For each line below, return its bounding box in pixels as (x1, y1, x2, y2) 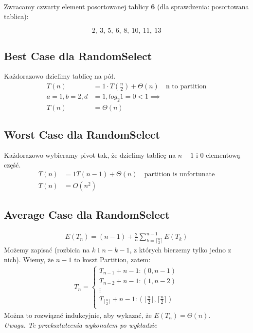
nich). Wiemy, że (4, 254, 54, 264)
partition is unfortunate (144, 171, 215, 178)
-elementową (203, 150, 240, 160)
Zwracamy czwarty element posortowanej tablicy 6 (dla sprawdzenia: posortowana (4, 1, 249, 11)
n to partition (165, 83, 207, 90)
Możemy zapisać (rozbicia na (4, 245, 90, 255)
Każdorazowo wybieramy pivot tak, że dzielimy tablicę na (4, 150, 176, 160)
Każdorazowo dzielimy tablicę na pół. (4, 71, 116, 81)
